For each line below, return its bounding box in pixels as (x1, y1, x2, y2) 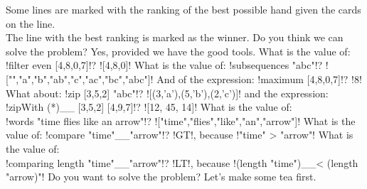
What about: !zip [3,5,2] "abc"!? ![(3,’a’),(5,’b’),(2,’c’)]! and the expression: (6, 85, 329, 100)
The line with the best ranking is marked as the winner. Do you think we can (6, 30, 344, 45)
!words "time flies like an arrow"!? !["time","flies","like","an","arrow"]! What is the (6, 113, 356, 128)
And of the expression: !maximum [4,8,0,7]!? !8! (156, 71, 362, 86)
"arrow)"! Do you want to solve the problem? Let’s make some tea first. (6, 169, 317, 184)
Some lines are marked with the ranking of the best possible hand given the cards (6, 2, 361, 16)
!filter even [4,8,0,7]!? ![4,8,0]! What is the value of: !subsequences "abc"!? (6, 58, 323, 72)
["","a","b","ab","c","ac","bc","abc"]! (6, 71, 154, 86)
